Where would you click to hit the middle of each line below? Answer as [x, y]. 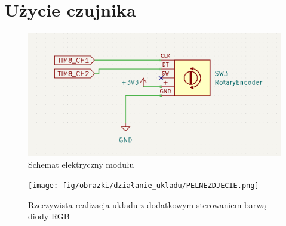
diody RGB [49, 216]
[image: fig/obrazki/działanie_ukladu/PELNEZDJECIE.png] [144, 185]
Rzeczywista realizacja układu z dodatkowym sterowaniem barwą [147, 204]
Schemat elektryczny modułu [81, 164]
